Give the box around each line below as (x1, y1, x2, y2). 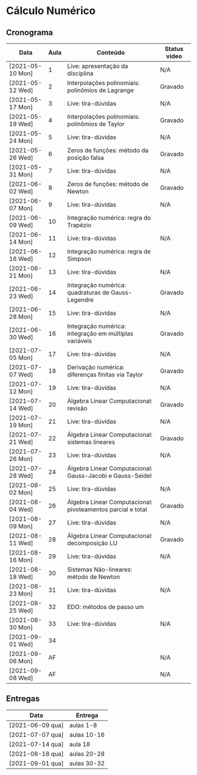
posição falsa (67, 154, 104, 162)
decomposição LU (67, 539, 118, 547)
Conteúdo (96, 49, 125, 56)
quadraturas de (67, 288, 110, 297)
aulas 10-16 (69, 730, 105, 739)
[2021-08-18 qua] (9, 749, 64, 757)
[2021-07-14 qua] (9, 740, 64, 748)
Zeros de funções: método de (67, 180, 149, 188)
